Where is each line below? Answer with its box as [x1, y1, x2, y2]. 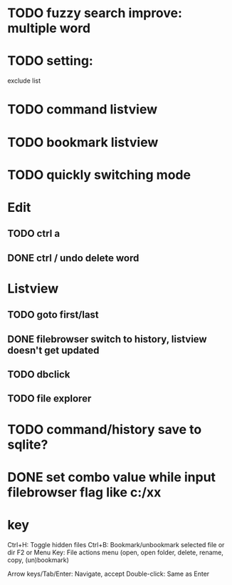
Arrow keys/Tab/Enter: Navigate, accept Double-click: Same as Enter [7, 569, 210, 578]
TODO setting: [7, 53, 94, 69]
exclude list [7, 76, 41, 85]
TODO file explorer [7, 392, 92, 405]
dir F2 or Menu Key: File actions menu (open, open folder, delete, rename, [7, 548, 224, 556]
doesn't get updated [7, 344, 100, 356]
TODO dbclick [7, 369, 70, 381]
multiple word [7, 20, 91, 36]
